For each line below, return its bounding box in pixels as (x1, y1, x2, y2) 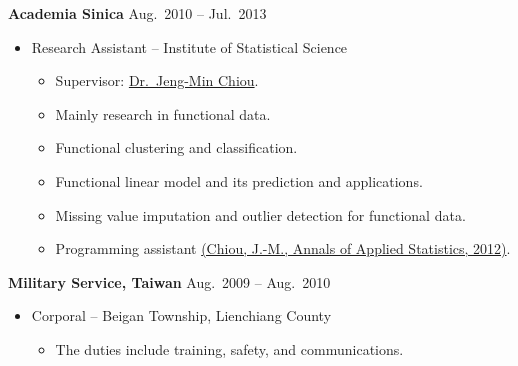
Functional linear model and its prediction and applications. (55, 170, 423, 191)
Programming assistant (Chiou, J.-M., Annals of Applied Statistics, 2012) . (55, 238, 511, 259)
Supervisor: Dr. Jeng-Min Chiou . (55, 70, 259, 91)
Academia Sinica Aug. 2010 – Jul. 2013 (8, 3, 267, 23)
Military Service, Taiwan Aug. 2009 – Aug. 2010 (8, 271, 331, 292)
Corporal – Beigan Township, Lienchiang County (31, 305, 332, 326)
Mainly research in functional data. (55, 103, 271, 124)
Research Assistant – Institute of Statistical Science (31, 36, 348, 57)
